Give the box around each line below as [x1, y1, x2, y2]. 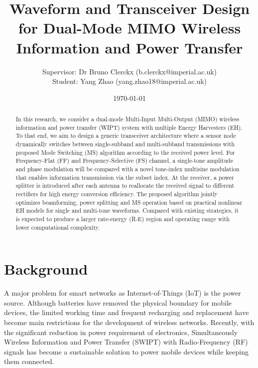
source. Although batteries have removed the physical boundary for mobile [4, 297, 232, 308]
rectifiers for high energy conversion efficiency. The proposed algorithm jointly [15, 189, 218, 198]
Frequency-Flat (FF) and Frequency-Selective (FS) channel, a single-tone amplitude [15, 156, 233, 165]
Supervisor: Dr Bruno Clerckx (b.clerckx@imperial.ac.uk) [42, 66, 217, 76]
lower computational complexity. [15, 223, 100, 231]
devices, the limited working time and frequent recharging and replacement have [4, 307, 249, 318]
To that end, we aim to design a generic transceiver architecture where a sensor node [15, 131, 236, 140]
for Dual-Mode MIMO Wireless [18, 17, 241, 38]
